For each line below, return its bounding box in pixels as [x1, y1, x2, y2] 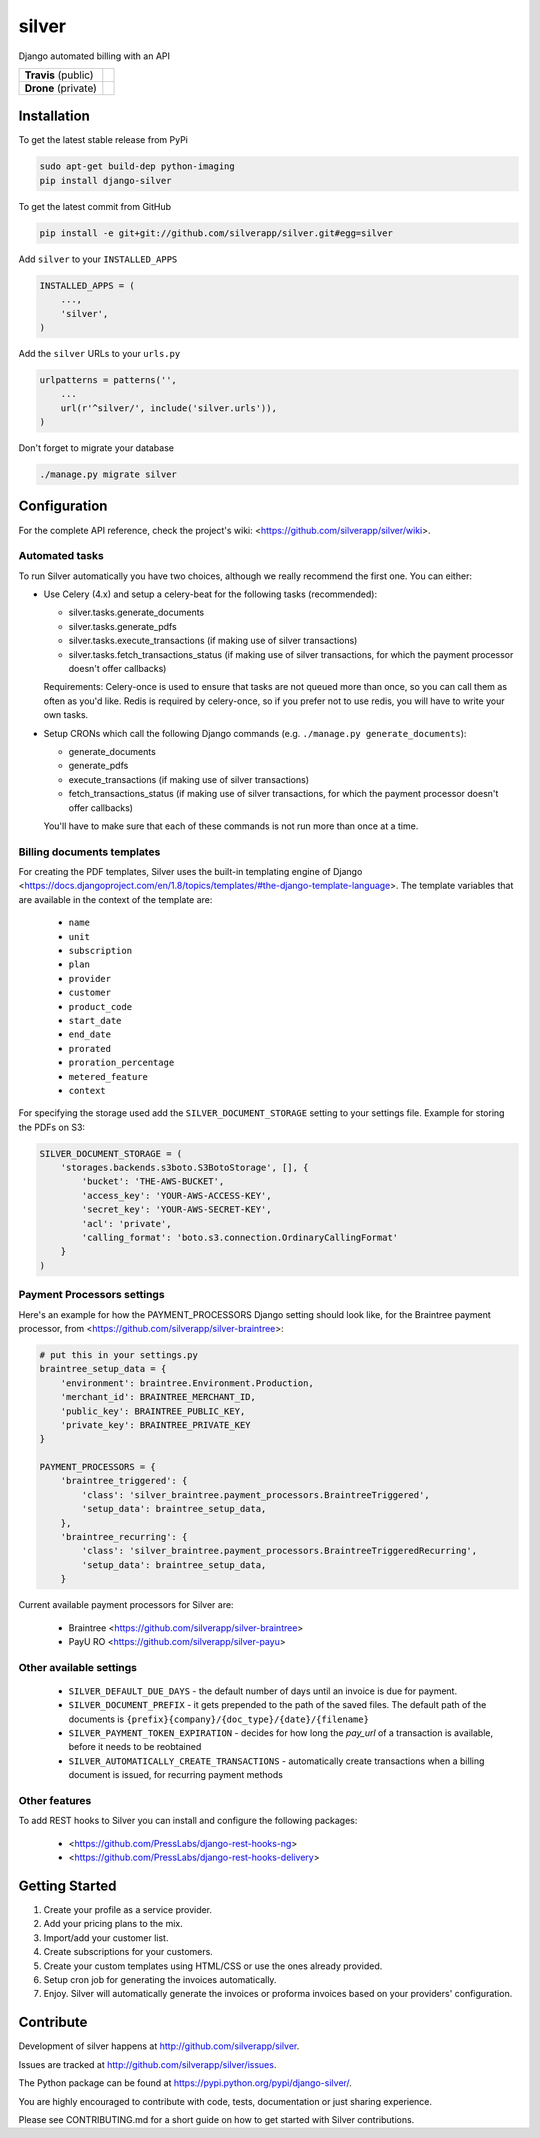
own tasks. [43, 709, 89, 721]
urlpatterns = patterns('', [39, 374, 177, 385]
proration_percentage [68, 1057, 175, 1069]
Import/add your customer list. [43, 1931, 169, 1944]
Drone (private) [24, 81, 97, 95]
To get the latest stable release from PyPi [18, 134, 189, 146]
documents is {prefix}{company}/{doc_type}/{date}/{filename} [68, 1713, 370, 1725]
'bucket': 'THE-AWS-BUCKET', [81, 1176, 225, 1187]
